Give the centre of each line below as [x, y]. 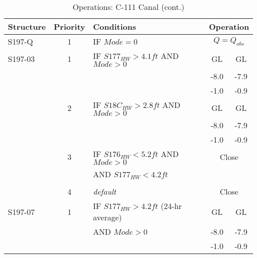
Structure [27, 26]
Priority [69, 26]
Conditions [115, 26]
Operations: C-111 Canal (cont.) [128, 7]
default [105, 191]
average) [107, 217]
